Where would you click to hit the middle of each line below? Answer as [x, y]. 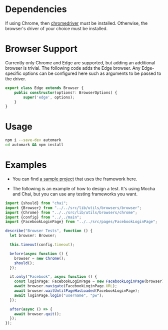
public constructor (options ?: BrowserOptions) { [66, 92]
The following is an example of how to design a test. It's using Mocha [84, 188]
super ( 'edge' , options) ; [49, 97]
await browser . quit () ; [38, 314]
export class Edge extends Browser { [44, 88]
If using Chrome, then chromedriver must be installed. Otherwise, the [76, 23]
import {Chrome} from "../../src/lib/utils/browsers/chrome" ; [71, 212]
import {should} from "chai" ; [37, 203]
